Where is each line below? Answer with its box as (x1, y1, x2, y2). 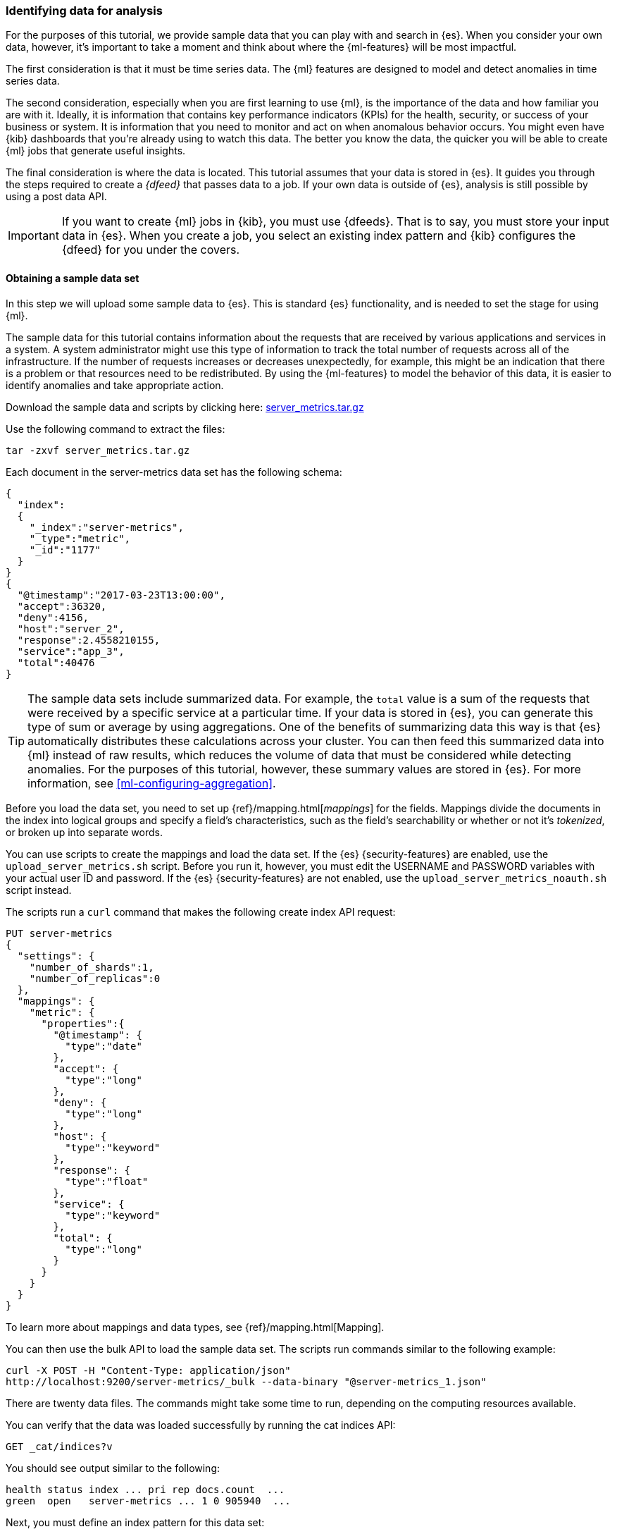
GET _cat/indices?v (6, 1440, 113, 1452)
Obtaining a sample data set (6, 271, 139, 284)
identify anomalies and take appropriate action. (6, 379, 224, 391)
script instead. (6, 883, 72, 896)
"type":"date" (65, 1040, 142, 1052)
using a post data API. (6, 190, 107, 203)
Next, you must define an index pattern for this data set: (6, 1516, 265, 1528)
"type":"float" (65, 1175, 149, 1187)
